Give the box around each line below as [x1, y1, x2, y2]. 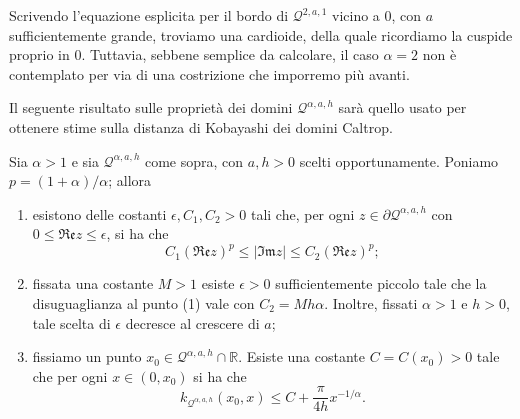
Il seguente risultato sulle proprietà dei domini [9, 97, 293, 118]
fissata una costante [32, 273, 154, 294]
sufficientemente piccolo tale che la [275, 273, 487, 294]
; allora [108, 170, 152, 191]
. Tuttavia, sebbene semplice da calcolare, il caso [81, 44, 379, 65]
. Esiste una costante [238, 346, 365, 367]
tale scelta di [32, 312, 111, 333]
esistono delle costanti [32, 203, 167, 224]
